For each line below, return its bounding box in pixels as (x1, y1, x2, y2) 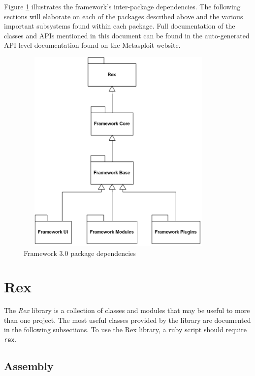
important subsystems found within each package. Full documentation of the (4, 21, 235, 31)
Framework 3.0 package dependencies (24, 248, 136, 258)
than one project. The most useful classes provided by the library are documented (4, 314, 251, 325)
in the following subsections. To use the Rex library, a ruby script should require (4, 324, 247, 335)
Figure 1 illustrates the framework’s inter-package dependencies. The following (4, 1, 241, 11)
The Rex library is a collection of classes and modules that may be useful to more (4, 305, 250, 315)
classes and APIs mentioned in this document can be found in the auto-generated (4, 30, 250, 40)
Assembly (4, 358, 54, 374)
